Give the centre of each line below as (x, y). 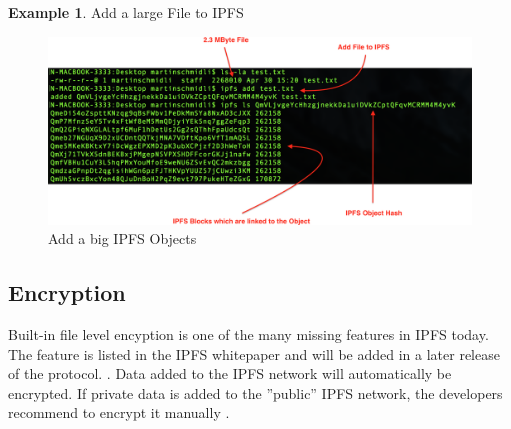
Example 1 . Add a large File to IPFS (126, 12)
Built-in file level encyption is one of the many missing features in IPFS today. (248, 333)
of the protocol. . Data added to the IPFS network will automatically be (230, 373)
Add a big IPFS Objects (122, 238)
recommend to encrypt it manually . (119, 412)
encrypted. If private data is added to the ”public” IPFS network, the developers (255, 392)
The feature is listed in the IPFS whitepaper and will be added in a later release (254, 353)
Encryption (67, 292)
